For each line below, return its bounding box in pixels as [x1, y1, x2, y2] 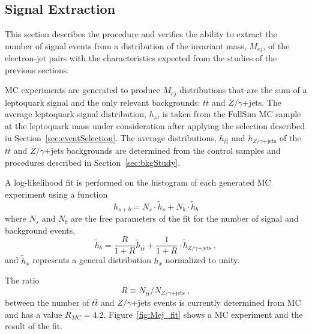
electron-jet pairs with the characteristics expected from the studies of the [5, 52, 277, 64]
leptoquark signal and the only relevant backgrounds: [5, 96, 200, 108]
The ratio [5, 274, 40, 287]
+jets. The [242, 96, 281, 108]
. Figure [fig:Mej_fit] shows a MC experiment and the [103, 308, 303, 320]
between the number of [5, 296, 89, 309]
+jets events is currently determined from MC [131, 296, 301, 309]
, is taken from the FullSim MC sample [157, 108, 301, 120]
